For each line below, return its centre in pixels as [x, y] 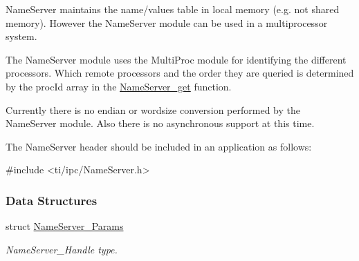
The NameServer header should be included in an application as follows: [159, 146]
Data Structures [52, 200]
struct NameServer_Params [65, 226]
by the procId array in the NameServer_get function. [119, 86]
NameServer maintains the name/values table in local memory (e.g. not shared [173, 9]
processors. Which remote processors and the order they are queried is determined [180, 73]
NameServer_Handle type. [62, 249]
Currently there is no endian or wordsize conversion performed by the [153, 109]
